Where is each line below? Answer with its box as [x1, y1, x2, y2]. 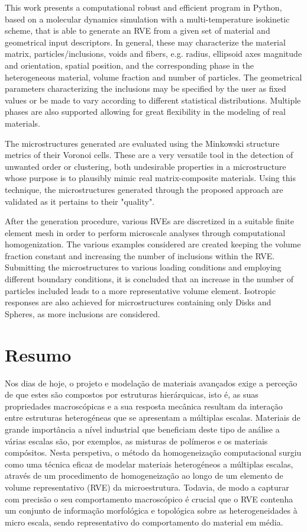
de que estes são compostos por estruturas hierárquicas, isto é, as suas [5, 388, 258, 401]
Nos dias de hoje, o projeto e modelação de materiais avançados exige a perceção [5, 376, 298, 389]
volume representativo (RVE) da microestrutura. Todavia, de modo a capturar [5, 481, 289, 493]
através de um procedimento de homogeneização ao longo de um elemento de [5, 469, 283, 482]
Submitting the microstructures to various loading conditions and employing [5, 261, 282, 273]
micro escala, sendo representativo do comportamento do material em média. [5, 515, 283, 528]
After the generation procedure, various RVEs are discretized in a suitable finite [5, 215, 295, 227]
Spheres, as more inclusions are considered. [5, 307, 160, 320]
